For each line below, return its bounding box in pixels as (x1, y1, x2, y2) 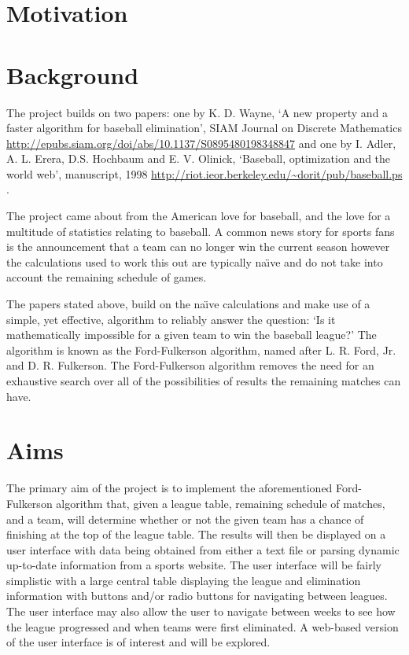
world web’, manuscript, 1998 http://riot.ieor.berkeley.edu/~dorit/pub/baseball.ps (6, 165, 403, 182)
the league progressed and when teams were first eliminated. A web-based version (6, 618, 399, 635)
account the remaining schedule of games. (6, 269, 207, 285)
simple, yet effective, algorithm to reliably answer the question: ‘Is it (6, 311, 336, 327)
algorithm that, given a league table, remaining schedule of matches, (56, 495, 385, 511)
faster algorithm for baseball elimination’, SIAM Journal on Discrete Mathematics (6, 120, 402, 136)
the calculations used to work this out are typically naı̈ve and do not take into (6, 253, 383, 270)
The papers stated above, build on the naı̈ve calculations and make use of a (6, 296, 370, 312)
